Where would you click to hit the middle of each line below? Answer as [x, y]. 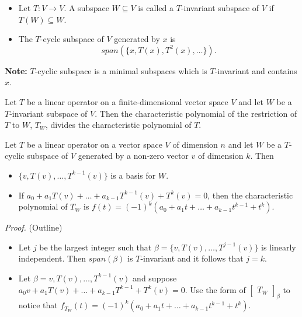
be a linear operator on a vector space [94, 144]
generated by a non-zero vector [133, 156]
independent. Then [52, 258]
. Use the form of [215, 289]
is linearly [279, 247]
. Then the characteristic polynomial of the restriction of [196, 113]
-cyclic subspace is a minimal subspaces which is [121, 70]
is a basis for [133, 175]
